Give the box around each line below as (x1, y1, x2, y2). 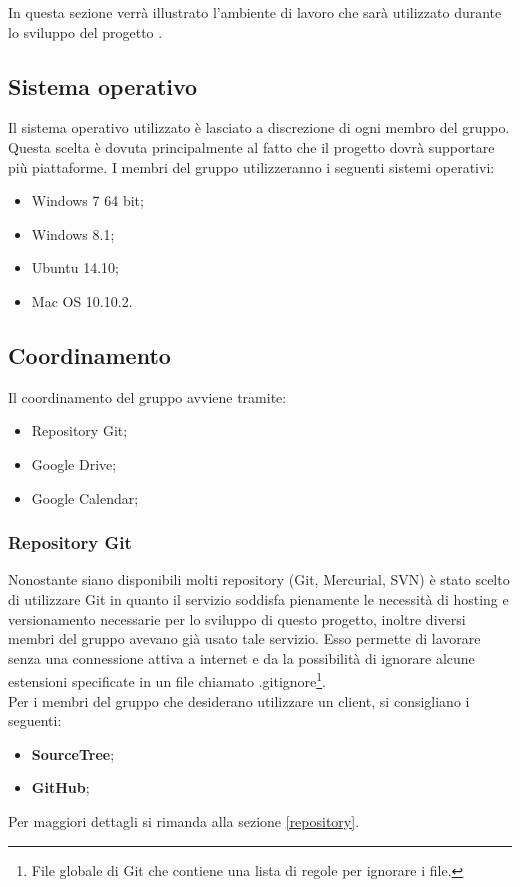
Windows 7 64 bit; (31, 190, 144, 211)
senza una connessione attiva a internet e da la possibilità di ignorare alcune (8, 647, 475, 668)
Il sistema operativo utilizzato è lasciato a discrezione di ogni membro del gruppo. (8, 117, 510, 138)
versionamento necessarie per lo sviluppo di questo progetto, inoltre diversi (8, 608, 466, 629)
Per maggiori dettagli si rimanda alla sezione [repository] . (8, 810, 360, 831)
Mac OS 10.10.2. (31, 290, 133, 311)
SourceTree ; (31, 743, 115, 764)
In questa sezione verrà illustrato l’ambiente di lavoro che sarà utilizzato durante (8, 2, 502, 22)
